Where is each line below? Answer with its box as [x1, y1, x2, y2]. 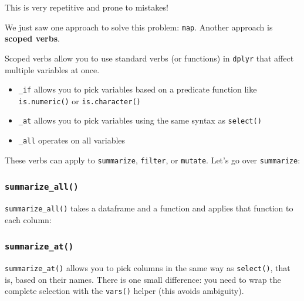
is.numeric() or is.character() [18, 94, 141, 107]
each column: [5, 213, 52, 225]
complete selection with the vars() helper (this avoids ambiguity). [5, 285, 244, 297]
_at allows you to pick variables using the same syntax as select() [18, 114, 262, 126]
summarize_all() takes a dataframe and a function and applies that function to [5, 202, 293, 214]
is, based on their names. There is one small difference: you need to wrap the [5, 273, 281, 285]
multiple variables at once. [5, 63, 100, 76]
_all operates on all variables [18, 134, 126, 146]
